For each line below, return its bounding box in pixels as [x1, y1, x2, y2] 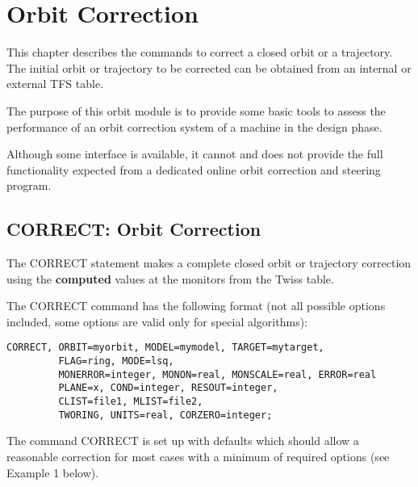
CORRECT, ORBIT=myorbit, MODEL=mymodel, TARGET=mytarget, [6, 342, 324, 354]
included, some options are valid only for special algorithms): [6, 313, 308, 330]
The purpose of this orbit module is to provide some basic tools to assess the [6, 102, 386, 119]
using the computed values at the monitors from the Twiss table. [6, 270, 334, 287]
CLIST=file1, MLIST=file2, [58, 396, 203, 408]
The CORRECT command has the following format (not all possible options [6, 297, 386, 314]
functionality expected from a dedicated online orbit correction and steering [6, 161, 381, 178]
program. [6, 177, 52, 194]
